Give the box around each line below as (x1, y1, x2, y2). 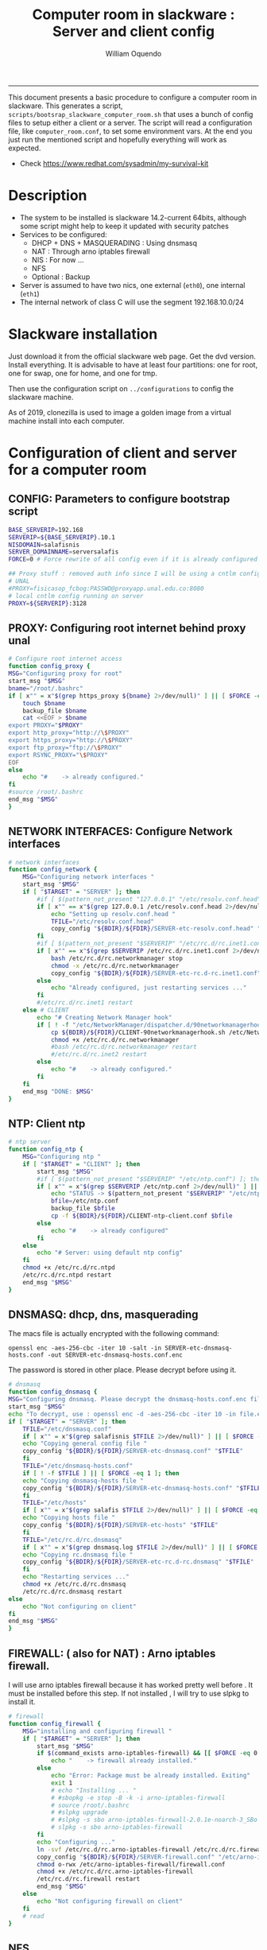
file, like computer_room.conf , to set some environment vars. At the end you (8, 126, 253, 136)
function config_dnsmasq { (8, 1388, 98, 1396)
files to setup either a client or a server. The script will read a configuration (8, 118, 253, 127)
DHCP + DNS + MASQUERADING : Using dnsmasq (31, 238, 197, 247)
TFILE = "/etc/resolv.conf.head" (50, 917, 155, 926)
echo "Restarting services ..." (22, 1573, 130, 1581)
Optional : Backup (31, 272, 91, 282)
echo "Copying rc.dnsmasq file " (22, 1551, 133, 1559)
